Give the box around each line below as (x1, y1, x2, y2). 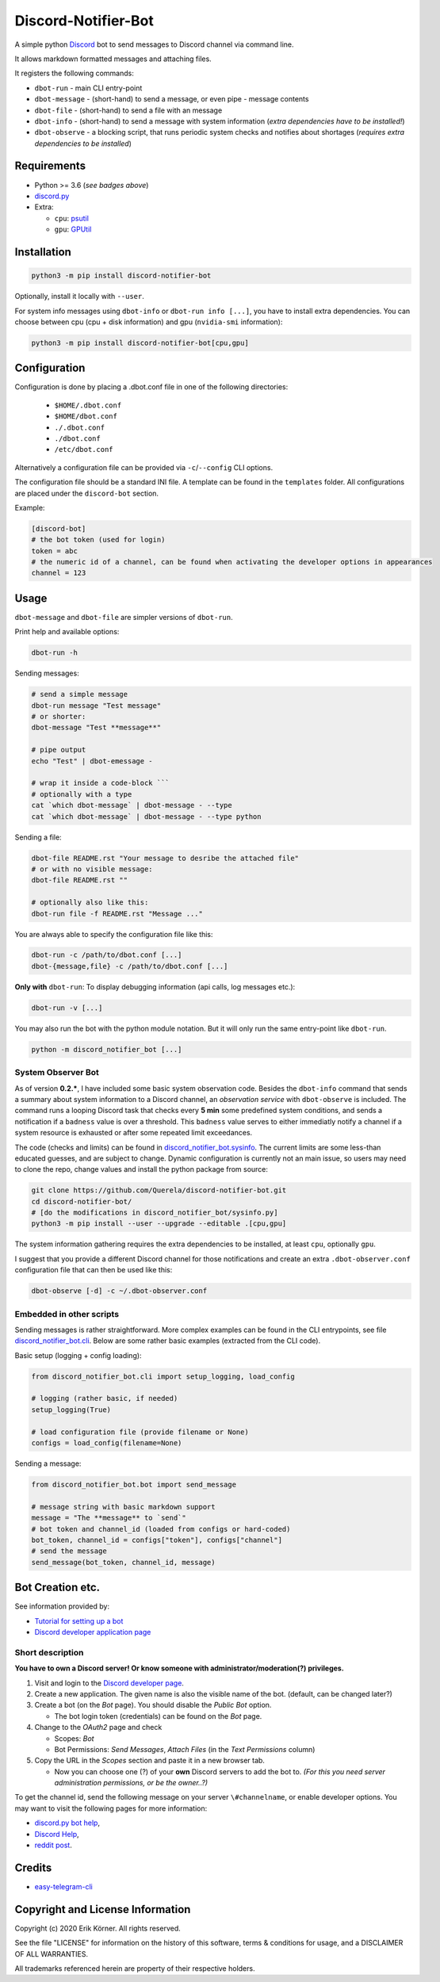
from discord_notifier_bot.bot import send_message (31, 1480, 237, 1489)
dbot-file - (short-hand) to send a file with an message (34, 105, 223, 115)
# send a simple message (31, 690, 128, 699)
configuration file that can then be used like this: (14, 1265, 173, 1275)
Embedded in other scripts (14, 1308, 119, 1319)
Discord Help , (34, 1829, 79, 1839)
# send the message (31, 1547, 107, 1555)
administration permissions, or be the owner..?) (54, 1778, 209, 1788)
